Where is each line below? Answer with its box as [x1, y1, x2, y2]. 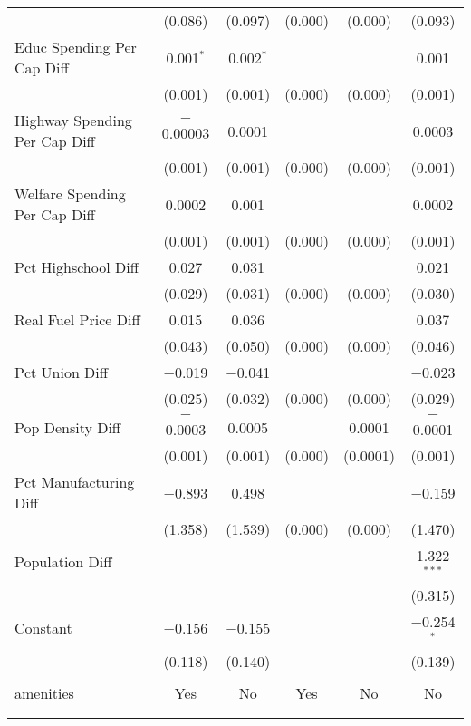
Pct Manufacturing [14, 471, 135, 492]
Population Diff [14, 551, 112, 573]
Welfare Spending [14, 183, 126, 204]
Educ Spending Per [14, 36, 137, 57]
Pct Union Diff [14, 362, 109, 382]
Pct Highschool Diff [14, 257, 139, 277]
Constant [14, 617, 72, 639]
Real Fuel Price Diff [14, 309, 140, 330]
